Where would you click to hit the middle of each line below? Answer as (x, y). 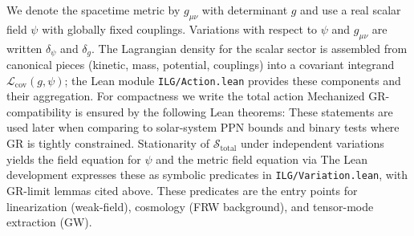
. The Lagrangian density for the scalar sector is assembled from (250, 48)
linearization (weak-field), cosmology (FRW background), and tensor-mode (190, 206)
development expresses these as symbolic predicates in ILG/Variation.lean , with (207, 175)
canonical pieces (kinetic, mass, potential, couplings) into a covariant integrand (201, 65)
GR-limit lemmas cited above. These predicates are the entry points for (182, 190)
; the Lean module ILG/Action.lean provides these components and (233, 80)
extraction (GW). (49, 222)
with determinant (245, 10)
